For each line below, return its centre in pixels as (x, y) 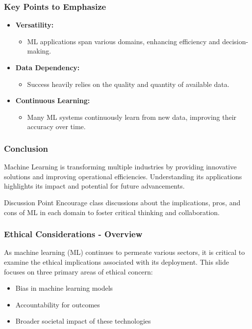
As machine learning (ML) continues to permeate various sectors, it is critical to (125, 252)
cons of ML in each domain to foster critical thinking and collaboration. (112, 212)
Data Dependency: (48, 67)
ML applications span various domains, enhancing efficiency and (124, 41)
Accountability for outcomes (58, 304)
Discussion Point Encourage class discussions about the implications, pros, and (122, 202)
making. (39, 51)
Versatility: (35, 25)
